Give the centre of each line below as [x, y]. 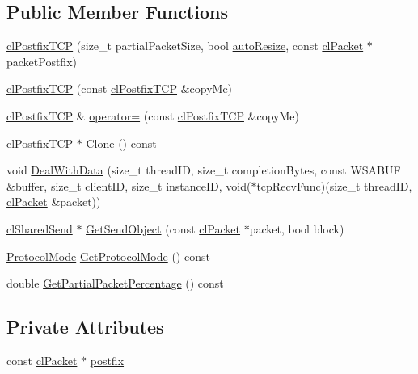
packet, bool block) [297, 228]
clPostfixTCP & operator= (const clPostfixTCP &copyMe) [153, 115]
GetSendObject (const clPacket [163, 228]
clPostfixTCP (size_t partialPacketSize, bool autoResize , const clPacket [185, 46]
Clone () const [121, 143]
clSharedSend [40, 228]
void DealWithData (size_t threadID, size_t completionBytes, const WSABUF [204, 170]
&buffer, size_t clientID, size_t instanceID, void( [129, 185]
